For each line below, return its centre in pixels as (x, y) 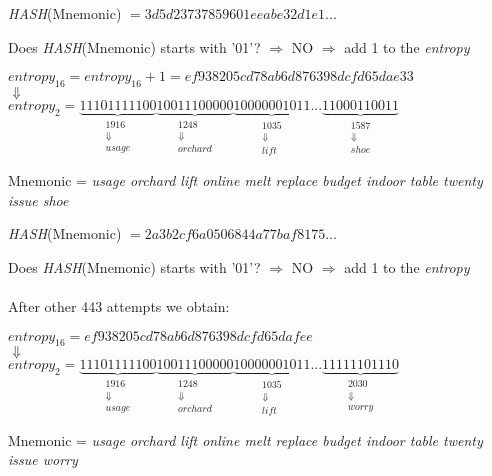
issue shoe (38, 199)
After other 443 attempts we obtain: (119, 306)
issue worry (43, 459)
